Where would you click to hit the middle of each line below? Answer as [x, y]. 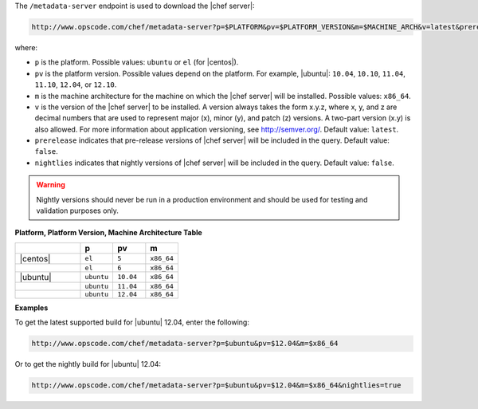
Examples [31, 308]
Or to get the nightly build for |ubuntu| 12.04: [88, 364]
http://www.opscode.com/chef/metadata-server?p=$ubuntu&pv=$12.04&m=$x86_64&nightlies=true [216, 385]
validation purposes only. [78, 210]
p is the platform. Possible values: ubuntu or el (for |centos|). [137, 62]
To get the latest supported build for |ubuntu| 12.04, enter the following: [132, 322]
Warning [51, 185]
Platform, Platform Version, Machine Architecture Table [108, 233]
